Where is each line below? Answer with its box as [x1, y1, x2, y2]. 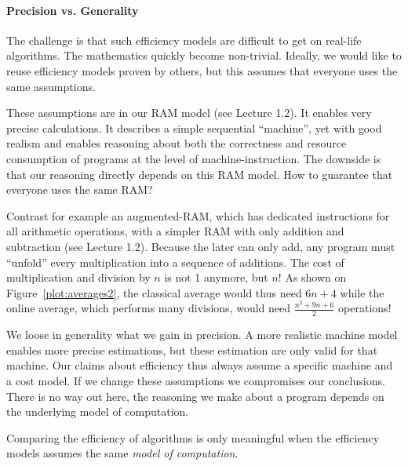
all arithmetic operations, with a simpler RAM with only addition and [6, 223, 344, 239]
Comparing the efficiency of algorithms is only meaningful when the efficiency [6, 429, 380, 446]
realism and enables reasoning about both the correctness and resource [6, 135, 347, 151]
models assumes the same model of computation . [6, 445, 239, 461]
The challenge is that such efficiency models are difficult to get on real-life [6, 31, 362, 48]
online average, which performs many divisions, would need [6, 300, 291, 316]
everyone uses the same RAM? [6, 181, 153, 198]
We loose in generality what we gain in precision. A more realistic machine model [6, 326, 398, 343]
